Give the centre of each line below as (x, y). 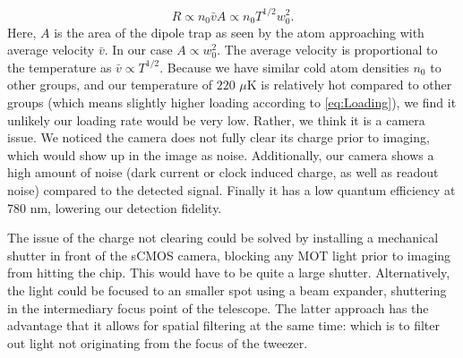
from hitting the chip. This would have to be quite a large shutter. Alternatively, (229, 273)
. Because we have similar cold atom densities (284, 67)
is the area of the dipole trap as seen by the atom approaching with (239, 32)
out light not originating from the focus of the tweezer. (158, 342)
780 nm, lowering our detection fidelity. (115, 207)
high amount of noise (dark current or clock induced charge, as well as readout (223, 172)
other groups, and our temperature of (110, 85)
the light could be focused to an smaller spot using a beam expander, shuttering (227, 290)
